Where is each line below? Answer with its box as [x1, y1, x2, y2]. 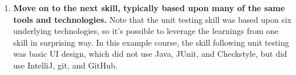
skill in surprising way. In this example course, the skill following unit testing [13, 36, 290, 48]
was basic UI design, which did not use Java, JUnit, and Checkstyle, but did [13, 47, 287, 60]
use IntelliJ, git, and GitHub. [13, 59, 118, 71]
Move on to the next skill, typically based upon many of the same [13, 2, 285, 13]
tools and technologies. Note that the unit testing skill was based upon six [13, 13, 292, 25]
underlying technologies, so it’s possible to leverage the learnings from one [13, 25, 279, 37]
